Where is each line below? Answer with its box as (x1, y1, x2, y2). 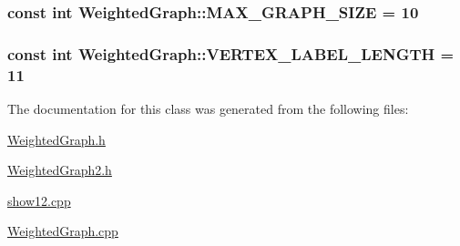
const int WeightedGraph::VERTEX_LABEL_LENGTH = (7, 42, 455, 65)
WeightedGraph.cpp (7, 221, 118, 241)
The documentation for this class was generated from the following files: (7, 98, 409, 118)
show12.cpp (7, 190, 71, 210)
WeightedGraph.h (7, 129, 106, 149)
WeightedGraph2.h (7, 160, 112, 179)
